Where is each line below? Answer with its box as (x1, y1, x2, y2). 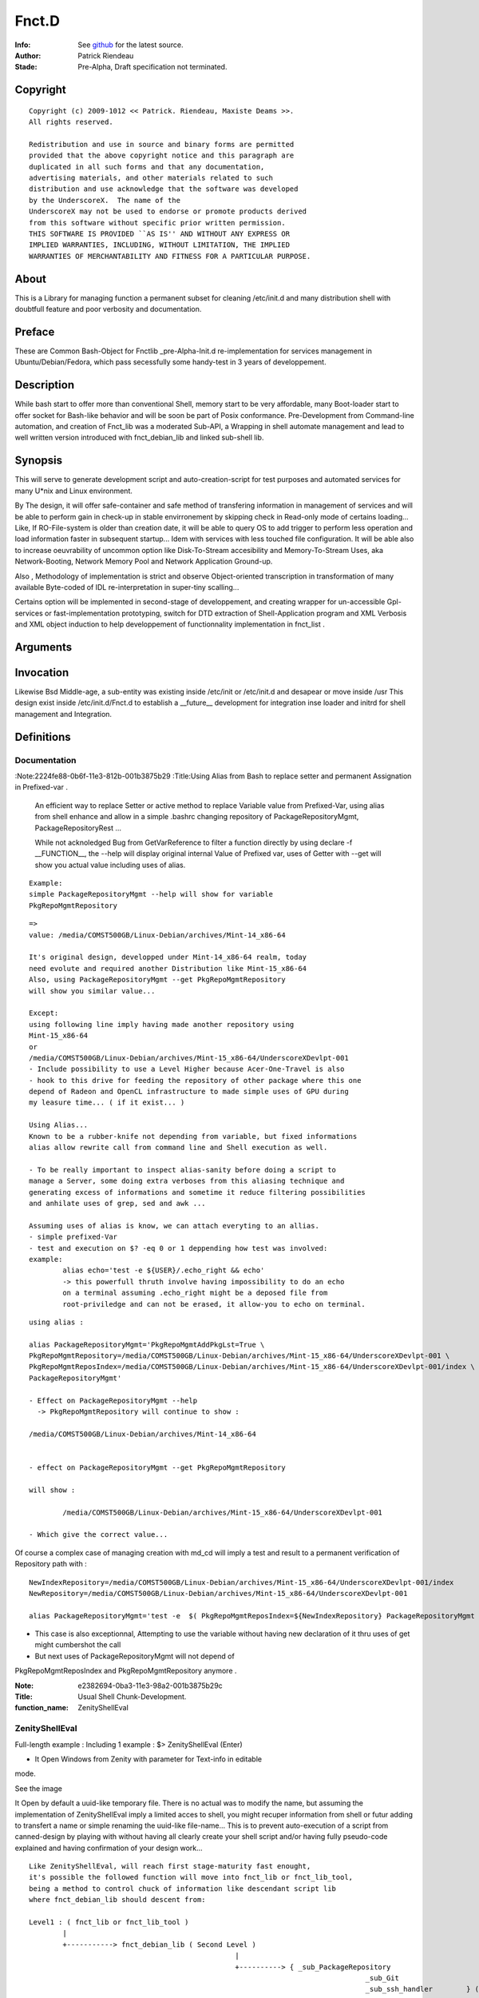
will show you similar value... (29, 986, 156, 995)
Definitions (14, 730, 71, 743)
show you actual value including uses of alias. (34, 860, 186, 870)
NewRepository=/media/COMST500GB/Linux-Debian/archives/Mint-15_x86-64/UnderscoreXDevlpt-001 (29, 1589, 408, 1598)
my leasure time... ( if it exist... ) (29, 1098, 185, 1107)
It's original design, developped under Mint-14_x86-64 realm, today (29, 953, 307, 962)
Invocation (14, 666, 69, 679)
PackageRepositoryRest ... (34, 823, 122, 833)
